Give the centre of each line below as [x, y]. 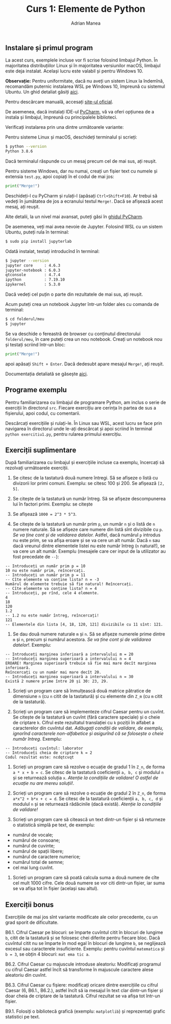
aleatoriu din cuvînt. [26, 975]
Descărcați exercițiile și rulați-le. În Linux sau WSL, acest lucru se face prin [84, 423]
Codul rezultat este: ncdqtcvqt [40, 758]
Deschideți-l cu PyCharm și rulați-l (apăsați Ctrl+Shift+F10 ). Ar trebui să [81, 196]
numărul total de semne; [38, 862]
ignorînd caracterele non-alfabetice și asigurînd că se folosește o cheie [88, 733]
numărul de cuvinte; [34, 846]
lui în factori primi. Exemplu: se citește [53, 504]
